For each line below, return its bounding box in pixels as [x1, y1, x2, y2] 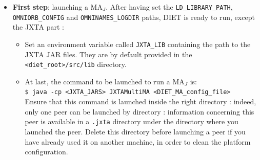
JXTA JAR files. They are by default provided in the [25, 49, 192, 59]
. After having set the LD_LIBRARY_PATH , [106, 2, 233, 12]
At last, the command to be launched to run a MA [25, 76, 185, 86]
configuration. [25, 146, 68, 157]
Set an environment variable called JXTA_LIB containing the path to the [25, 38, 251, 49]
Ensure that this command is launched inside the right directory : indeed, [25, 96, 256, 107]
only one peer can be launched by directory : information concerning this [25, 106, 254, 117]
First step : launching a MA [12, 2, 103, 12]
